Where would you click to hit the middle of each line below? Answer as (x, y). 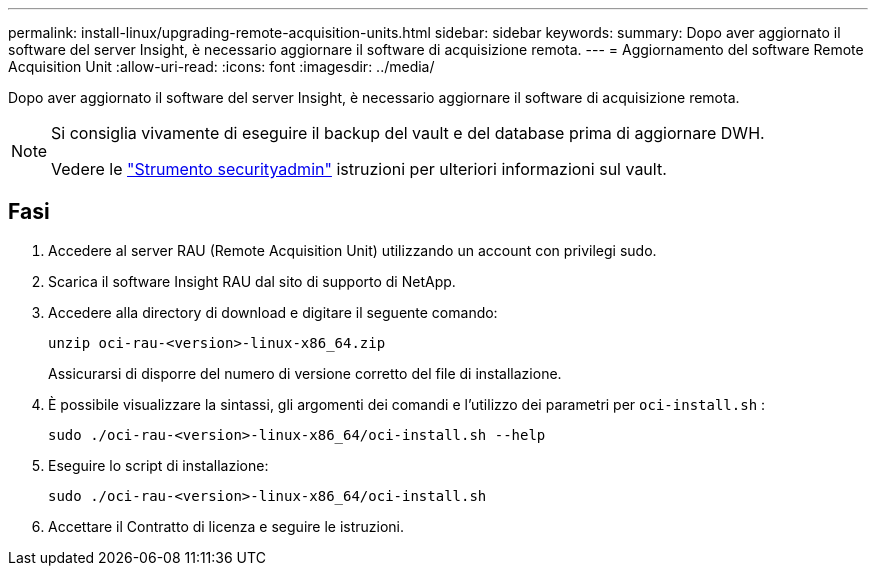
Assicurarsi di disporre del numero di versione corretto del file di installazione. (305, 373)
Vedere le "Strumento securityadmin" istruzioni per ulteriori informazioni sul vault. (359, 169)
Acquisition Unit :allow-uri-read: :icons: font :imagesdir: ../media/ (221, 66)
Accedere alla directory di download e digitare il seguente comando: (273, 312)
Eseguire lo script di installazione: (158, 465)
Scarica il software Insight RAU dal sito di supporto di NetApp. (252, 281)
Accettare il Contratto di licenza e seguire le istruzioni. (226, 526)
